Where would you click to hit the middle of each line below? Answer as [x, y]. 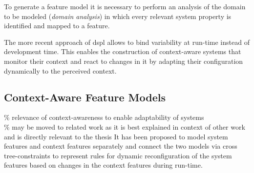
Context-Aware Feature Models [85, 97]
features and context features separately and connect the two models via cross [121, 146]
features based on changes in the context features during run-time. [103, 165]
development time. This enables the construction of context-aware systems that [123, 51]
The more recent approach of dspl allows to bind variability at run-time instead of [127, 42]
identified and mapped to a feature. [57, 26]
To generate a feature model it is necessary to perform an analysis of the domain [125, 6]
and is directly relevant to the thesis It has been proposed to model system [116, 136]
